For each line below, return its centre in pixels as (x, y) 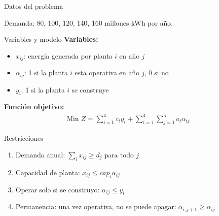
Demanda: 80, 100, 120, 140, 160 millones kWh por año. (89, 22)
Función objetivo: (34, 107)
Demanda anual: (40, 154)
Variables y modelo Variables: (51, 39)
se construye (90, 89)
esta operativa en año (107, 73)
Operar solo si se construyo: (57, 189)
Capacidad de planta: (48, 172)
